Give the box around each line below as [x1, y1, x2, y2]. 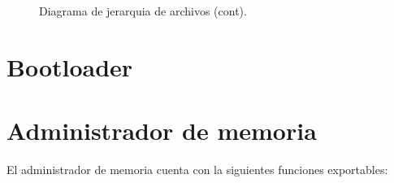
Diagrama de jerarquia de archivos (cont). [39, 2, 247, 19]
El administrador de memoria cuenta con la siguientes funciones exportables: [6, 161, 388, 178]
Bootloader [6, 50, 133, 83]
